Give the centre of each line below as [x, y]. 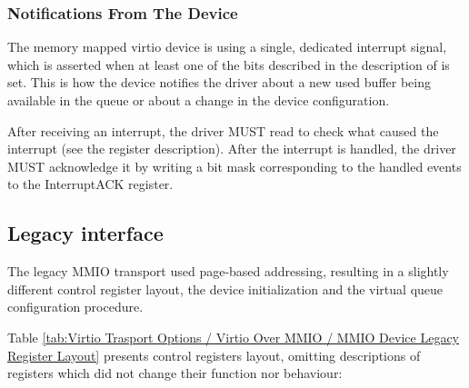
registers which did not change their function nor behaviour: [175, 373]
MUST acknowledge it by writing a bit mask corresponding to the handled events [234, 166]
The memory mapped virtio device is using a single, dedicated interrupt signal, [227, 47]
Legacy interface [85, 233]
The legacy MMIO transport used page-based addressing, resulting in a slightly [228, 271]
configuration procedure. [75, 307]
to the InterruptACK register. [90, 184]
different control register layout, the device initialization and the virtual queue [225, 289]
